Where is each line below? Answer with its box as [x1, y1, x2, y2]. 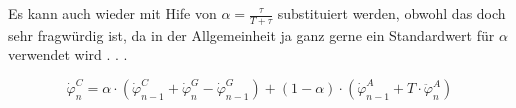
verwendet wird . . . [8, 44, 128, 65]
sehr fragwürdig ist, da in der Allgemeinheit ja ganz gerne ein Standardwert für [8, 24, 495, 45]
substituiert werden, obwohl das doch [277, 3, 506, 23]
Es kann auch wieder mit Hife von [8, 3, 217, 23]
